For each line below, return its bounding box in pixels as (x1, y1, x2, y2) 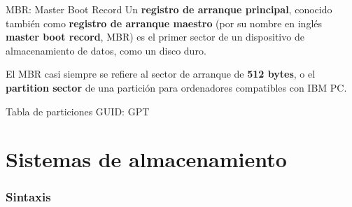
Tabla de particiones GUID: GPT (6, 103, 150, 118)
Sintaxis (6, 188, 51, 206)
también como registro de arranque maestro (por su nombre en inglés (6, 15, 323, 30)
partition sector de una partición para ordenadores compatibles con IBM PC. (6, 80, 347, 94)
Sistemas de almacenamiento (6, 145, 287, 173)
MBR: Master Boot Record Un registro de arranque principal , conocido (6, 2, 332, 16)
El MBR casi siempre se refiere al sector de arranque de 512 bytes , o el (6, 66, 316, 81)
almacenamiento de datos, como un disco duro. (6, 43, 206, 57)
